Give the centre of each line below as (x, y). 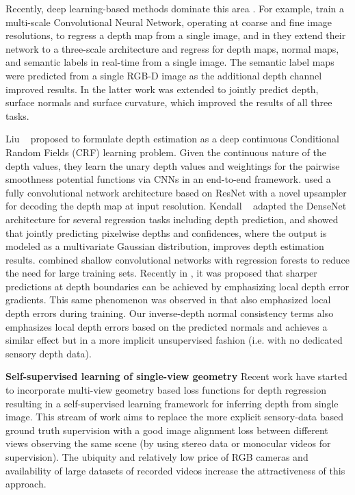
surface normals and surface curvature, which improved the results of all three (169, 102)
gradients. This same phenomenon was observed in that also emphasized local (168, 300)
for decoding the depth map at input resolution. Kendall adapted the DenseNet (176, 206)
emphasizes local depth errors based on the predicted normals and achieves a (167, 326)
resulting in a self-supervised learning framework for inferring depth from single (172, 403)
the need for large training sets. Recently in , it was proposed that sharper (161, 273)
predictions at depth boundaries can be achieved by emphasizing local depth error (177, 286)
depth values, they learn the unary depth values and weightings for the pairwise (173, 165)
